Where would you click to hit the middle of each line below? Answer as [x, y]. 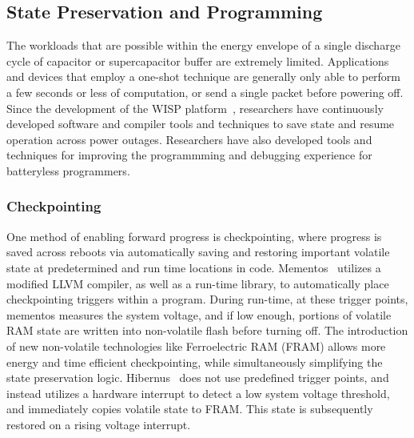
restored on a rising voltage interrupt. [99, 424]
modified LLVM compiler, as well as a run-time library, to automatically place [198, 283]
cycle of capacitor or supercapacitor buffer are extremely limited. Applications [198, 60]
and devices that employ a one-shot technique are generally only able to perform [204, 76]
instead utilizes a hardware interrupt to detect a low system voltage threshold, [198, 393]
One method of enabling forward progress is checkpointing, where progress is [194, 236]
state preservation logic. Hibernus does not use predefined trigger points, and [198, 378]
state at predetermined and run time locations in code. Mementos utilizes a [194, 267]
